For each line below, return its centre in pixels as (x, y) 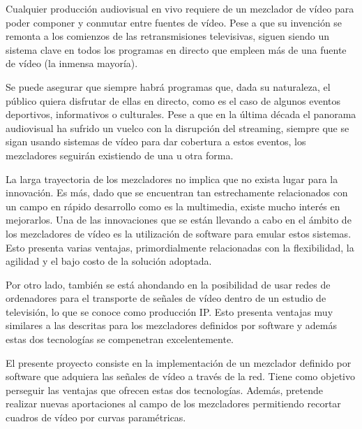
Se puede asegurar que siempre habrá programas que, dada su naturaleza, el (168, 86)
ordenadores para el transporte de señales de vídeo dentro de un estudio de (166, 298)
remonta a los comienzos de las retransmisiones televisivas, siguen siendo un (167, 36)
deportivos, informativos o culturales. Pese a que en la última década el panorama (181, 114)
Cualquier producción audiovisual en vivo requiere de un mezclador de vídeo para (180, 8)
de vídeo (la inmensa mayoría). (72, 63)
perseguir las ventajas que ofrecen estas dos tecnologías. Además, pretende (164, 390)
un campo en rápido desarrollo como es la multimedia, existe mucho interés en (173, 206)
